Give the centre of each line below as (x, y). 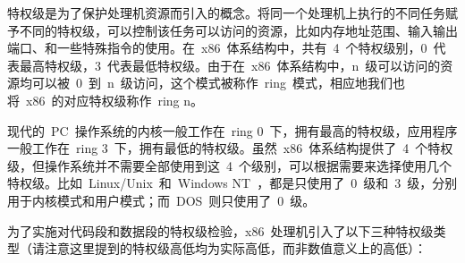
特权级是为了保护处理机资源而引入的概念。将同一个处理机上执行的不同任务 (226, 13)
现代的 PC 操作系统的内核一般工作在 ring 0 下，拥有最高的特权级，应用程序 (232, 130)
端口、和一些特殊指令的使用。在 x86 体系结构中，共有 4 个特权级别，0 (217, 48)
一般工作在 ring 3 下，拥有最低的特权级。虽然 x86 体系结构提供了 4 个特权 (230, 148)
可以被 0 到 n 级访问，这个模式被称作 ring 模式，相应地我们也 (218, 83)
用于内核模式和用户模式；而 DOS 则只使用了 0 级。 (161, 200)
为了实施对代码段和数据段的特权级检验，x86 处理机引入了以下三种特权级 (220, 230)
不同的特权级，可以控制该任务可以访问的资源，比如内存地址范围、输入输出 (238, 30)
